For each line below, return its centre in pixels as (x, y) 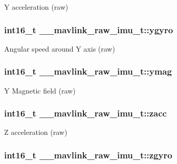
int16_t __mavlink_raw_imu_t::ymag (88, 71)
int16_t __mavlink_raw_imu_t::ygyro (89, 29)
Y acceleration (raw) (36, 7)
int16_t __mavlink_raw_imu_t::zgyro (88, 155)
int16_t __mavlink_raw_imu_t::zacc (85, 113)
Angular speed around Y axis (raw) (60, 48)
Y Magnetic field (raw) (40, 90)
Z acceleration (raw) (36, 132)
